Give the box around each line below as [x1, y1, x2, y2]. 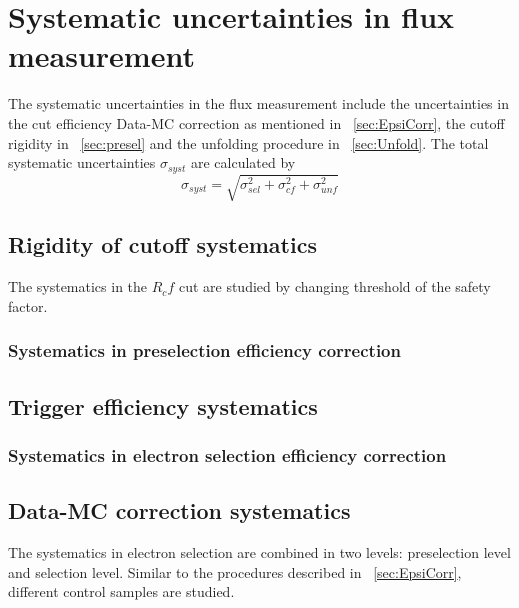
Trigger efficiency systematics [8, 390, 318, 421]
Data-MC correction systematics [8, 495, 351, 526]
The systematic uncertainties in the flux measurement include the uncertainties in [8, 93, 509, 114]
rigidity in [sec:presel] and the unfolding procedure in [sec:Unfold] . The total [8, 132, 489, 153]
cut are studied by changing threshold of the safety [178, 276, 491, 297]
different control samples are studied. [8, 581, 235, 602]
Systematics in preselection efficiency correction [8, 338, 401, 363]
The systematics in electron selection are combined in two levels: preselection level [8, 542, 511, 563]
